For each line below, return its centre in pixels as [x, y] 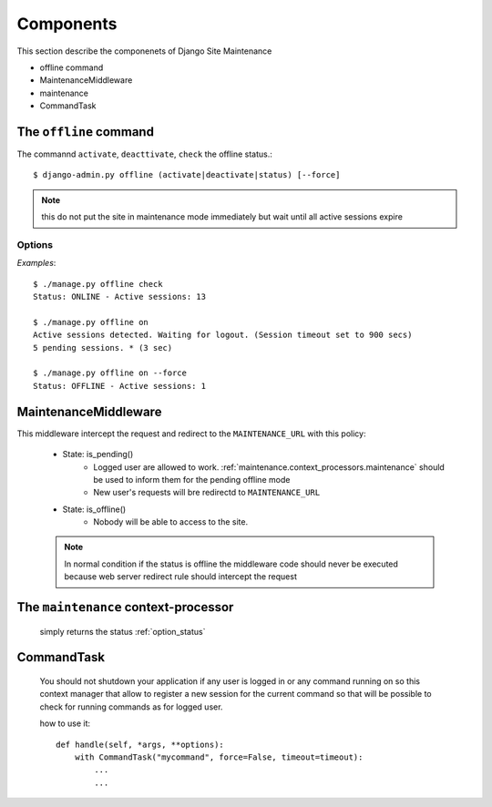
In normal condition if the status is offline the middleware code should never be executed [231, 564]
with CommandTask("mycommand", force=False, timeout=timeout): [219, 757]
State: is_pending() [98, 455]
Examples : [36, 263]
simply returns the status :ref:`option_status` [123, 631]
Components [67, 24]
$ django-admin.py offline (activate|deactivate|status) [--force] [187, 175]
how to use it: [65, 723]
